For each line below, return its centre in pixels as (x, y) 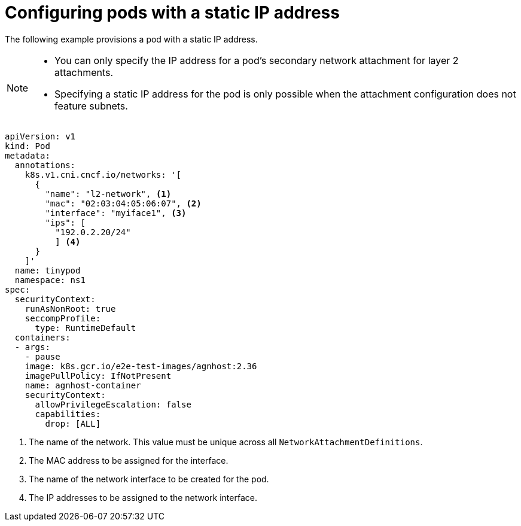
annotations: (45, 165)
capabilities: (68, 414)
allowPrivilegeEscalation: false (113, 404)
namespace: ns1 (50, 280)
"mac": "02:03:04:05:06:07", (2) (123, 203)
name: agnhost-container (83, 385)
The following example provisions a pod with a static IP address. (131, 39)
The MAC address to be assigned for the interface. (129, 460)
